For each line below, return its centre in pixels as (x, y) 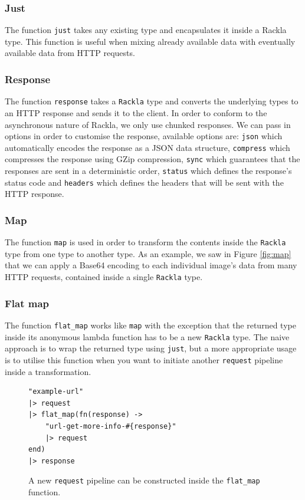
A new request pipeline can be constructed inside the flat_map (144, 480)
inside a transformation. (48, 371)
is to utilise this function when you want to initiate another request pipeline (144, 359)
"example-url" (56, 392)
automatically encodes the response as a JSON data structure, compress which (147, 147)
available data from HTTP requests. (70, 53)
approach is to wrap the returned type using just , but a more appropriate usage (151, 348)
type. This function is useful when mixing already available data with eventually (150, 41)
